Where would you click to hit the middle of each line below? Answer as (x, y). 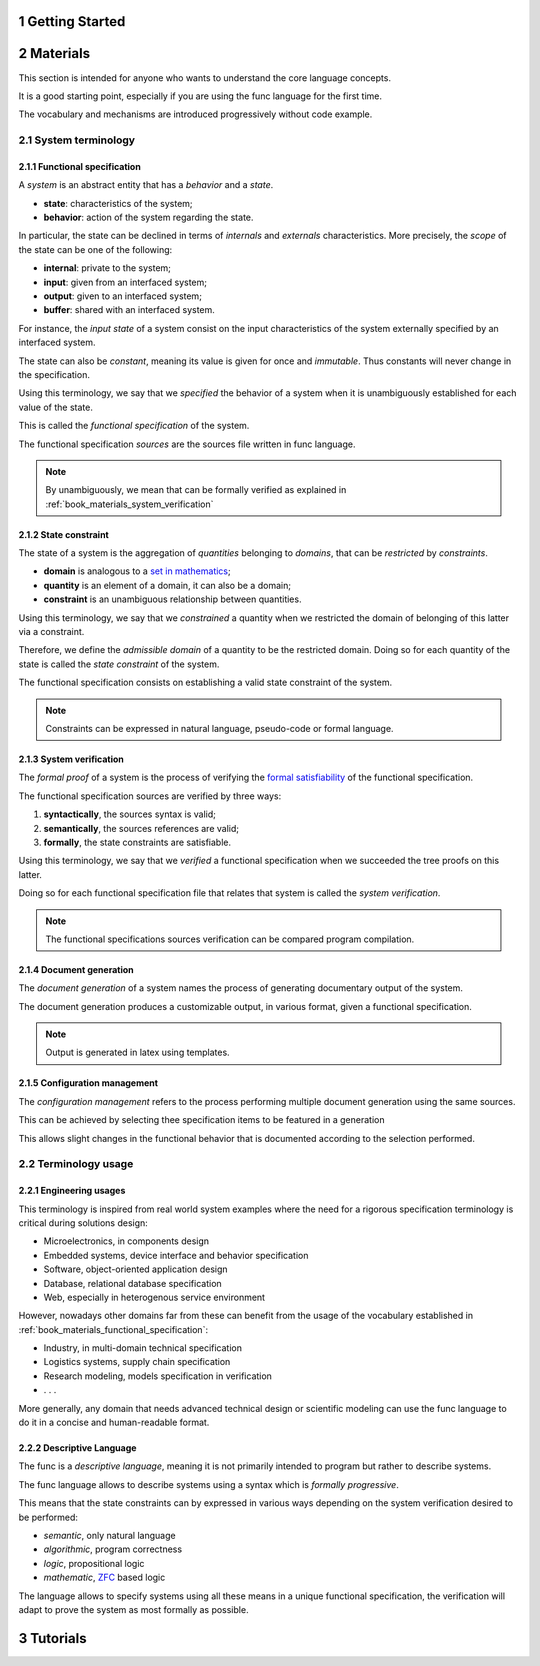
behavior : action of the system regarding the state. (148, 217)
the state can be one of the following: (95, 249)
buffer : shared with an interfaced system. (129, 310)
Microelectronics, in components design (126, 1241)
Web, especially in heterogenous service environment (154, 1297)
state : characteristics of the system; (118, 203)
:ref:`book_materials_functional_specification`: (113, 1329)
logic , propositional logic (94, 1563)
